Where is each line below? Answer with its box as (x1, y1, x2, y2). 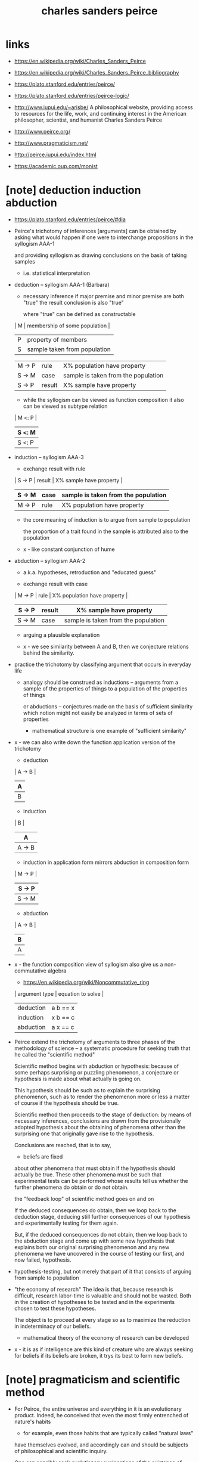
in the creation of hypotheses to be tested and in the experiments (14, 1298, 175, 1305)
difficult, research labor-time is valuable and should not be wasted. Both (14, 1292, 192, 1299)
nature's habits (14, 1418, 51, 1425)
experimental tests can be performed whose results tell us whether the (14, 1177, 188, 1184)
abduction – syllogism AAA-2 (14, 557, 86, 564)
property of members (27, 335, 88, 343)
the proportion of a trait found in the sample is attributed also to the (23, 528, 189, 535)
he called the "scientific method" (14, 1051, 95, 1058)
